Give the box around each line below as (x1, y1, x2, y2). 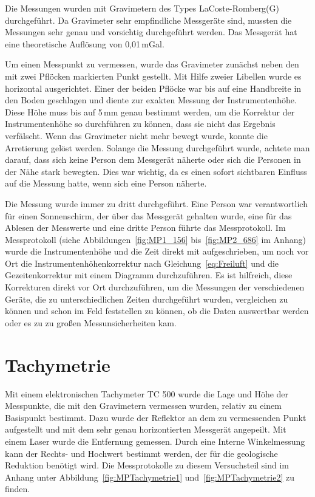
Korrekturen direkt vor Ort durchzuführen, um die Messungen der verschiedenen (5, 281, 305, 293)
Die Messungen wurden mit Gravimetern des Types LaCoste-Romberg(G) (5, 2, 280, 14)
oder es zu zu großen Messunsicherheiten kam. (5, 316, 177, 329)
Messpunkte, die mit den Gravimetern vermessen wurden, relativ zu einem (5, 399, 282, 412)
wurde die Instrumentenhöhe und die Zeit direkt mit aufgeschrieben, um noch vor (5, 245, 309, 258)
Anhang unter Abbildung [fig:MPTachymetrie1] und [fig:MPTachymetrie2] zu (5, 470, 295, 483)
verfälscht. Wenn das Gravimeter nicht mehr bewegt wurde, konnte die (5, 129, 268, 142)
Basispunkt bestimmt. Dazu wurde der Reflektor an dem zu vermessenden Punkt (5, 411, 307, 423)
